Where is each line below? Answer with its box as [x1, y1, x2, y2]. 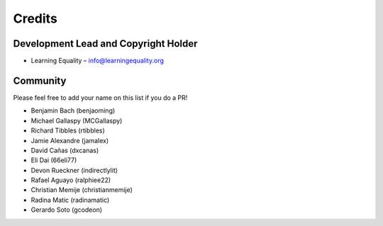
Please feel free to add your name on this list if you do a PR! [13, 93, 188, 102]
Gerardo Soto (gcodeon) [30, 205, 103, 214]
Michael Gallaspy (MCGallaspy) [30, 116, 123, 125]
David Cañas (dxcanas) [30, 146, 99, 154]
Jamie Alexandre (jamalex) [30, 136, 109, 145]
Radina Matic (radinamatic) [30, 196, 110, 204]
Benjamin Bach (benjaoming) [30, 106, 116, 115]
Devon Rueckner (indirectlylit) [30, 166, 118, 174]
